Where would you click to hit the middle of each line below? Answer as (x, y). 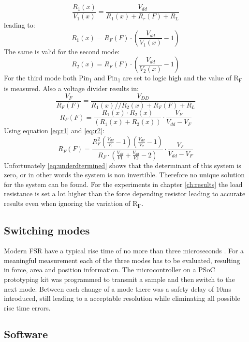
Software (26, 334)
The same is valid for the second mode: (62, 51)
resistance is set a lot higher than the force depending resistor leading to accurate (125, 194)
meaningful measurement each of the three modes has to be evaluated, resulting (122, 260)
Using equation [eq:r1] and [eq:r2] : (54, 131)
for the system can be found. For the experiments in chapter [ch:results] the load (123, 184)
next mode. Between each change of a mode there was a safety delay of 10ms (118, 288)
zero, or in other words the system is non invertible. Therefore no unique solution (124, 175)
